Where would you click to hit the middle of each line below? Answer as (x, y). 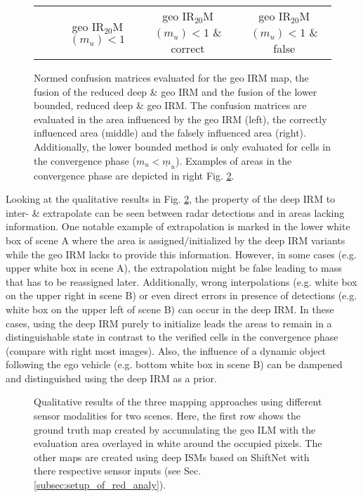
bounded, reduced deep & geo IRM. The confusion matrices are (170, 105)
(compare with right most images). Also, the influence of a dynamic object (166, 350)
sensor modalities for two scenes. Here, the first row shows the (167, 416)
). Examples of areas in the (233, 160)
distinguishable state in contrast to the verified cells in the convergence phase (172, 337)
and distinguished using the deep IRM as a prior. (111, 378)
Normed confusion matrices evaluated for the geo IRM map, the (171, 77)
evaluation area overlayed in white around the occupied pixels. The (178, 443)
